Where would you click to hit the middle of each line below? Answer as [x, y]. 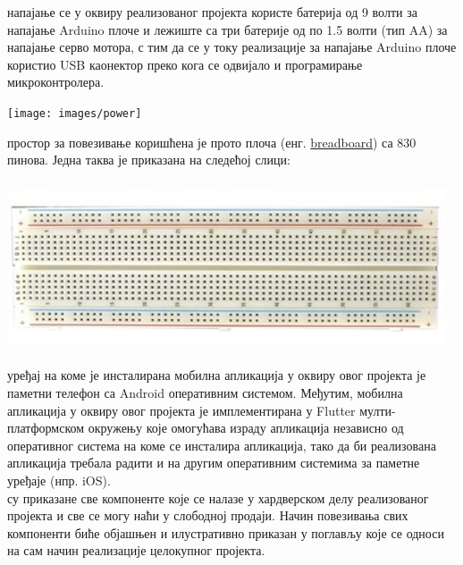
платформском [46, 428]
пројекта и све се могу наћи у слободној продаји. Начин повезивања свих [208, 515]
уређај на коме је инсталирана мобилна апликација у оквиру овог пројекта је [217, 375]
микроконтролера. [56, 82]
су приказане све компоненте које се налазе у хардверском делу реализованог [218, 498]
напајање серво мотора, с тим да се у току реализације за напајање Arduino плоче [232, 47]
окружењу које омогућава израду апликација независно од [246, 428]
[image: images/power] [75, 113]
